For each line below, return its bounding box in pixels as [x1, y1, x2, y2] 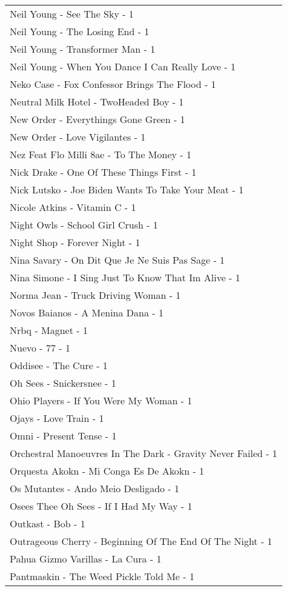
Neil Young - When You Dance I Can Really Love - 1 [10, 59, 236, 73]
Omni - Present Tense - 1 [10, 429, 117, 442]
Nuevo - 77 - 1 [10, 341, 70, 355]
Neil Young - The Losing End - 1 [10, 24, 150, 38]
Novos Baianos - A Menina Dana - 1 [10, 306, 163, 319]
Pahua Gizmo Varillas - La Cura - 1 [10, 552, 162, 566]
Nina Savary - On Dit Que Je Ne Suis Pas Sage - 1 [10, 253, 225, 267]
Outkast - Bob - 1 [10, 516, 85, 530]
